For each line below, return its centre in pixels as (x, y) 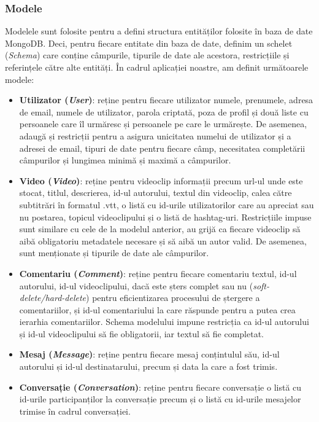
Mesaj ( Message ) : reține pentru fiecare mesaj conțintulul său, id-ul (149, 354)
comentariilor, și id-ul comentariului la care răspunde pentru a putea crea (157, 309)
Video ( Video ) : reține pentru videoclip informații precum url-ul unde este (161, 180)
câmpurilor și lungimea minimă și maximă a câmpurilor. (125, 160)
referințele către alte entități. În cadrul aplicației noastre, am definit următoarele (157, 67)
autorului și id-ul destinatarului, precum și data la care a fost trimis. (148, 366)
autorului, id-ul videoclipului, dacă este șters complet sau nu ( (136, 285)
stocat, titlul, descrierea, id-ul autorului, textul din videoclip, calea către (156, 193)
